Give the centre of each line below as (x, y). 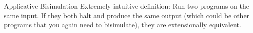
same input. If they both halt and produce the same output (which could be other (127, 15)
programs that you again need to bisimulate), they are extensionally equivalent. (123, 25)
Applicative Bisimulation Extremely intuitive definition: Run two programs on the (126, 6)
